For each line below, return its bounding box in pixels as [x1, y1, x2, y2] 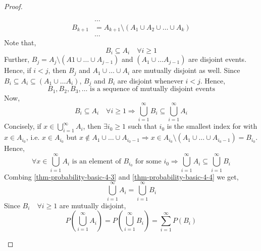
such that [128, 121, 157, 131]
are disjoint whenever [117, 75, 183, 86]
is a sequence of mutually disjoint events [90, 86, 215, 93]
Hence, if [4, 65, 31, 75]
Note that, [4, 37, 36, 48]
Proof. [4, 1, 23, 11]
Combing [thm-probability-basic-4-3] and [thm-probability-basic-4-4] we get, [4, 171, 239, 182]
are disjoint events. [188, 54, 247, 64]
